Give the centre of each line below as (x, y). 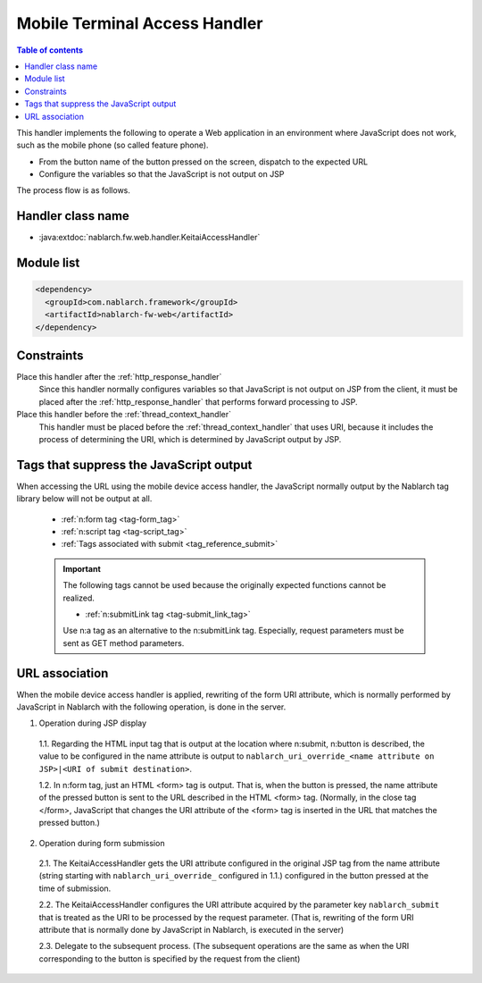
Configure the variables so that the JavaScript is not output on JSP (162, 174)
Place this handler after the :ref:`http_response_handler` (119, 377)
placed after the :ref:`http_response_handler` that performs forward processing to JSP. (198, 401)
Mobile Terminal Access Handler (140, 23)
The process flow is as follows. (74, 190)
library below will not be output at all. (84, 499)
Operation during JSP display (93, 723)
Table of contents (50, 50)
